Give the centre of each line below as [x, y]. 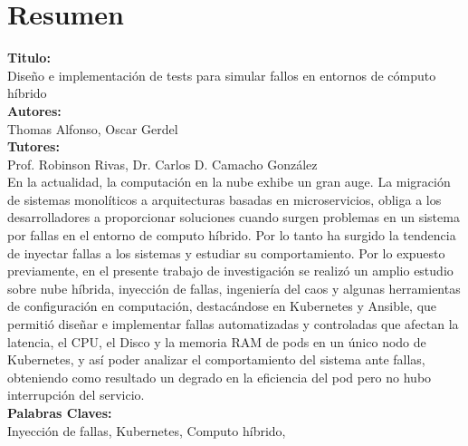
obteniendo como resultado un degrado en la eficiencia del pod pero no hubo [220, 377]
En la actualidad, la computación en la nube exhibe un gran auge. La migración [229, 182]
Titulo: [29, 58]
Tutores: [33, 146]
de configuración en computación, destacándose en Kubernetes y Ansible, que [222, 306]
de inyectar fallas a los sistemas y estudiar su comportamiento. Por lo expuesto [226, 252]
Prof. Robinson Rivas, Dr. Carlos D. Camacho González [162, 164]
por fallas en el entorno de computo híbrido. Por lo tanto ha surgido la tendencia [232, 235]
